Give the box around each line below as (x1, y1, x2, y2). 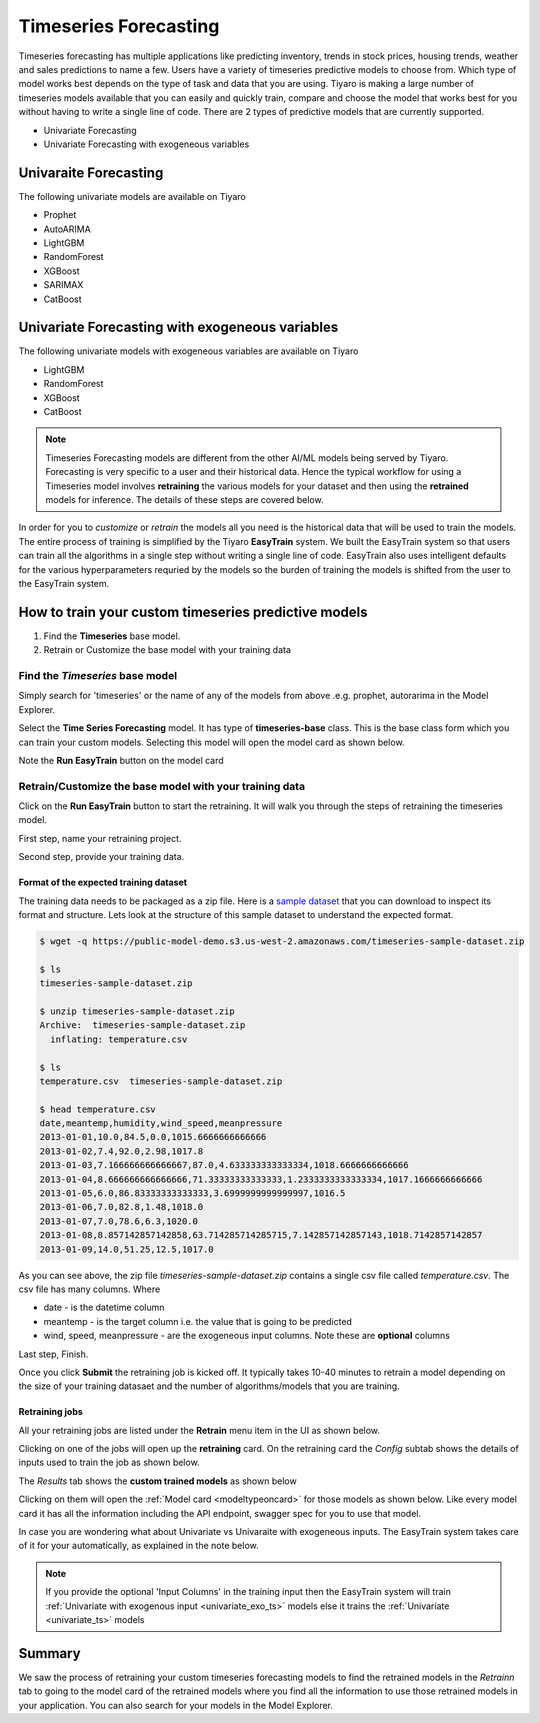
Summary (18, 1645, 81, 1662)
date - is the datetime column (43, 1301, 165, 1314)
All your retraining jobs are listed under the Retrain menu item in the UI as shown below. (18, 1424, 380, 1436)
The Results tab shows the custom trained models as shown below (18, 1475, 297, 1487)
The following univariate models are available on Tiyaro (18, 190, 247, 202)
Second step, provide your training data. (18, 851, 185, 863)
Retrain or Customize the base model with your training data (43, 644, 292, 656)
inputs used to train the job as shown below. (18, 1456, 200, 1469)
